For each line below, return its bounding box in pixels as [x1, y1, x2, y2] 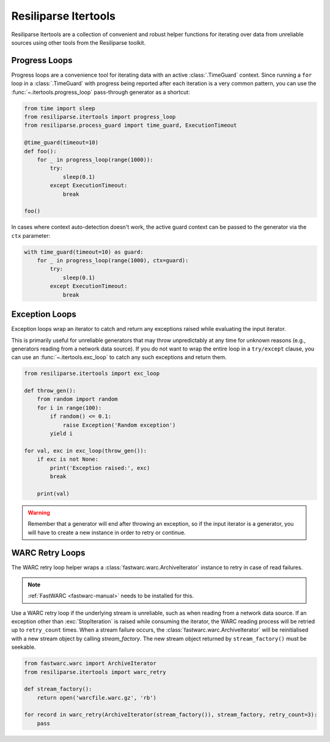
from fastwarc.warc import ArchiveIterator [24, 660, 157, 667]
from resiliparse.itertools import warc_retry [24, 668, 166, 675]
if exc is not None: [37, 456, 99, 463]
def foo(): [24, 148, 57, 154]
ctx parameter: [11, 232, 51, 239]
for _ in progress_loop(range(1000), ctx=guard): [37, 257, 189, 264]
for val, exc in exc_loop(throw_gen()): [24, 447, 147, 454]
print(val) [37, 490, 70, 497]
